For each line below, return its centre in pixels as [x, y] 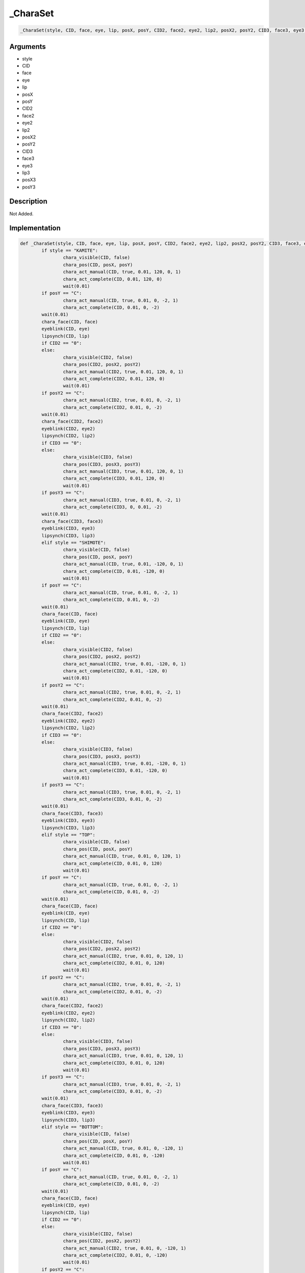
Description [28, 201]
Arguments [28, 47]
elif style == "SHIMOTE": [74, 543]
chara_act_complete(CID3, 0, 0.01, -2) [113, 507]
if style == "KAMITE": [70, 250]
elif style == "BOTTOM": [72, 1127]
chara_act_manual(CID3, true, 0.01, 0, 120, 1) [123, 1056]
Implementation [35, 228]
